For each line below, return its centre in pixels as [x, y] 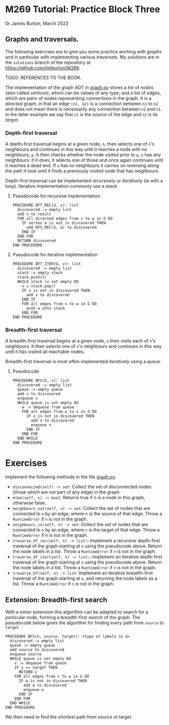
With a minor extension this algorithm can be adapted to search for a [77, 612]
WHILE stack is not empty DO [48, 282]
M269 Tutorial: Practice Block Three [83, 9]
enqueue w [34, 690]
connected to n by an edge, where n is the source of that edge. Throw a [87, 514]
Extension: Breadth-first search [56, 600]
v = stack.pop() [39, 286]
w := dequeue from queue [48, 407]
